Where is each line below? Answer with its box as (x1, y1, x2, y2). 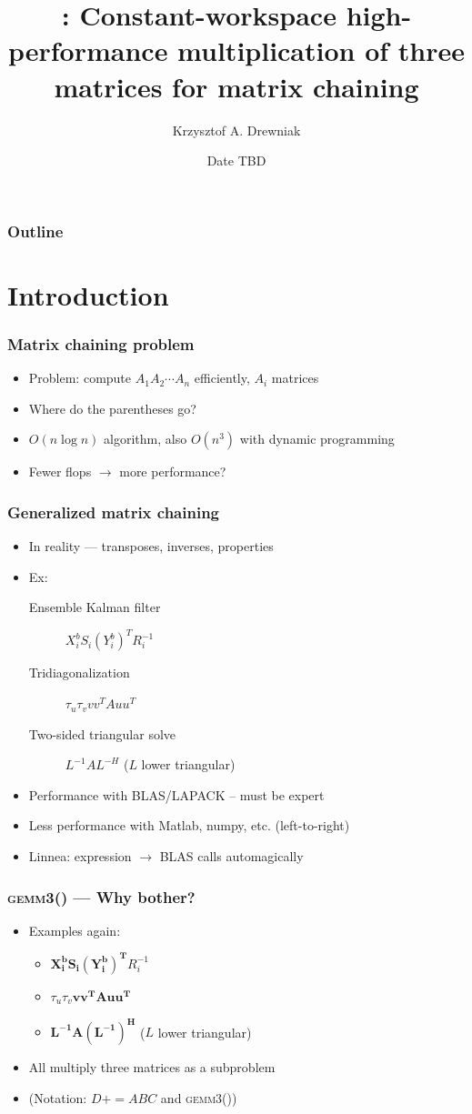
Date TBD (206, 151, 266, 170)
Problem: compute (28, 368, 132, 387)
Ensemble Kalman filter (28, 597, 161, 617)
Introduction (7, 276, 169, 313)
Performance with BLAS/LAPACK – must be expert (28, 785, 325, 804)
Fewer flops (28, 462, 92, 481)
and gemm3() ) (160, 1088, 237, 1107)
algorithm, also (104, 429, 187, 448)
